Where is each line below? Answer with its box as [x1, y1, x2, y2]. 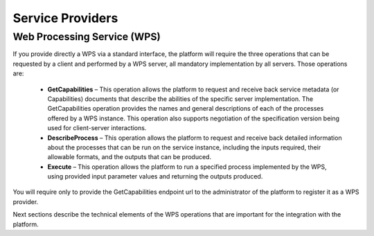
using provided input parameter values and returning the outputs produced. [47, 172, 263, 181]
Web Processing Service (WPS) [12, 30, 161, 43]
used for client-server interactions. [47, 124, 147, 132]
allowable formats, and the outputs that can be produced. [47, 153, 211, 161]
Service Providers [12, 10, 118, 26]
